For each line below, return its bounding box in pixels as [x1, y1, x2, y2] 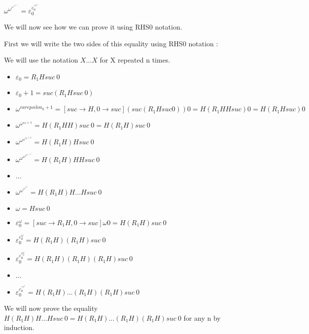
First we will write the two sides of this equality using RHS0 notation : [4, 38, 218, 48]
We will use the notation [4, 55, 78, 65]
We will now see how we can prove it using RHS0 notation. [4, 22, 182, 32]
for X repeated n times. [100, 55, 171, 65]
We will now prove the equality [4, 302, 98, 313]
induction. [4, 322, 34, 333]
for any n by [183, 312, 221, 323]
